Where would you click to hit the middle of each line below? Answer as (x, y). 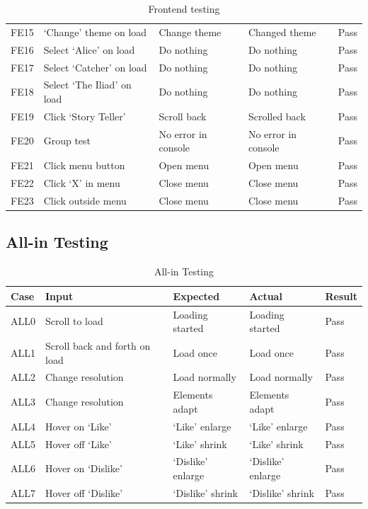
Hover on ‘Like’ (79, 426)
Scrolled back (277, 116)
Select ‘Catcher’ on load (95, 67)
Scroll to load (74, 321)
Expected (196, 296)
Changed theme (282, 32)
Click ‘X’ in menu (82, 182)
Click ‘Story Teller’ (85, 116)
